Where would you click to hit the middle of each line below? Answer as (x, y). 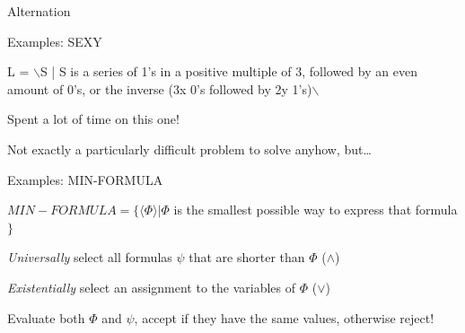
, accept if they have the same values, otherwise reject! (284, 317)
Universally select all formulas (90, 257)
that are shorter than (247, 257)
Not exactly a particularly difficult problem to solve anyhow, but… (189, 149)
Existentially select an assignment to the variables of (152, 287)
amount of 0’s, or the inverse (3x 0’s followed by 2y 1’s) (160, 88)
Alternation (39, 11)
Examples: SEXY (55, 41)
